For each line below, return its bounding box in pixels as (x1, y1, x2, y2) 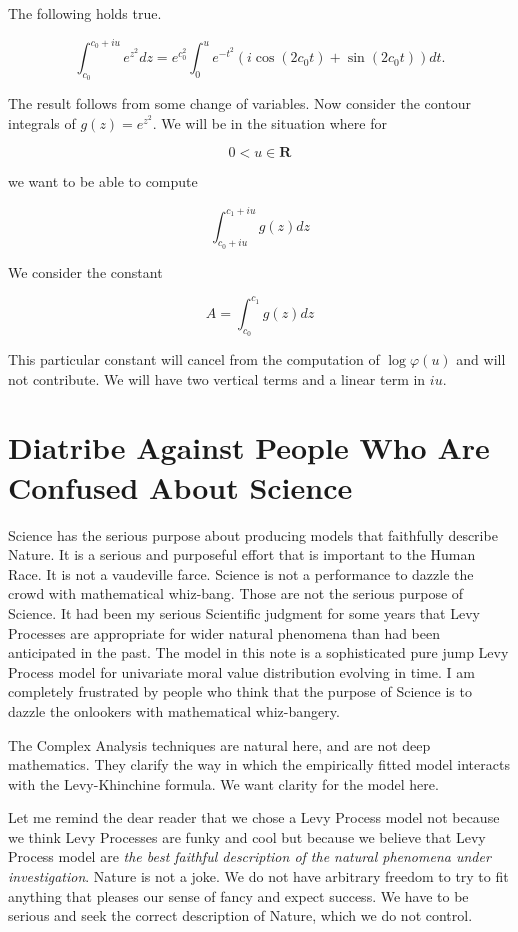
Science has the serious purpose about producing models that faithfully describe (8, 524, 498, 545)
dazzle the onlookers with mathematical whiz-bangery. (8, 700, 340, 721)
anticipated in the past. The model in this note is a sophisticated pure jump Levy (8, 642, 509, 663)
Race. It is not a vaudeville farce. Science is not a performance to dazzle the (8, 563, 474, 584)
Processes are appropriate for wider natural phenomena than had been (8, 622, 441, 643)
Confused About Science (8, 466, 353, 507)
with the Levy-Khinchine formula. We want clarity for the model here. (8, 773, 439, 794)
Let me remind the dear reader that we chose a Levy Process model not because (8, 807, 500, 828)
